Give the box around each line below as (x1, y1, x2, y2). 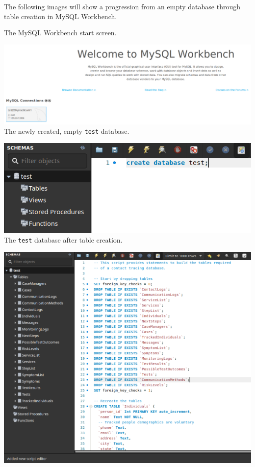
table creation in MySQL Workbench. (4, 11, 117, 21)
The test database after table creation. (4, 235, 123, 245)
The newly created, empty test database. (4, 126, 129, 136)
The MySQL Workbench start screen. (4, 27, 117, 38)
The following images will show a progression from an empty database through (4, 1, 240, 11)
